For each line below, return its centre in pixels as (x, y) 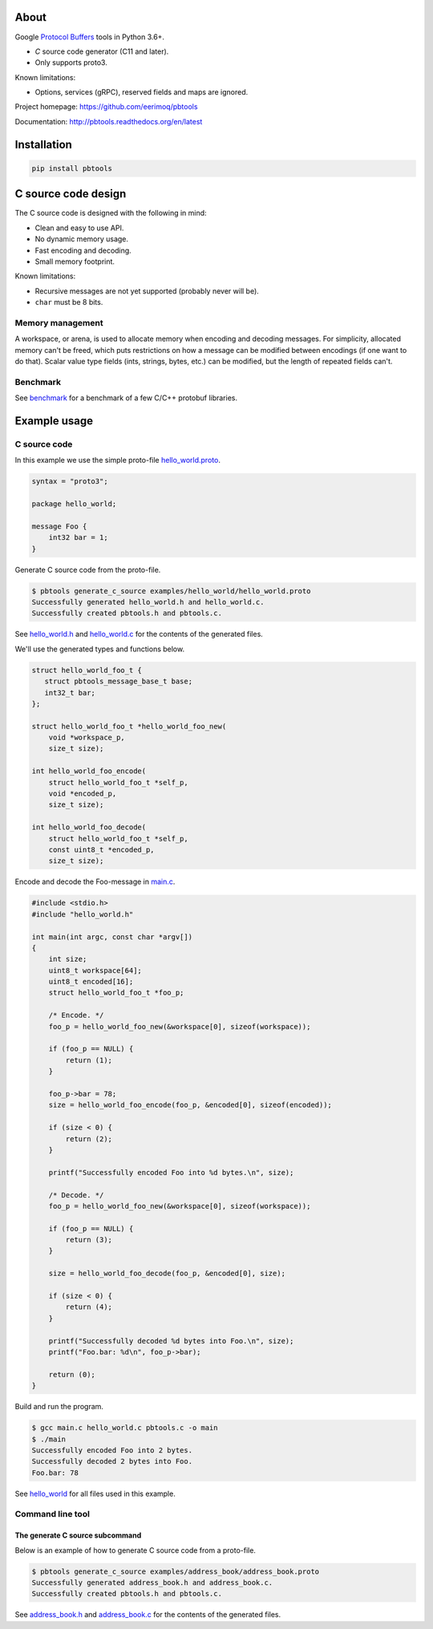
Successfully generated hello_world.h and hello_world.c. (148, 602)
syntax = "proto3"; (70, 482)
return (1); (89, 1060)
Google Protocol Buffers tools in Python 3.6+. (89, 37)
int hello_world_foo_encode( (89, 771)
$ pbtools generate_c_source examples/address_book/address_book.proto (176, 1571)
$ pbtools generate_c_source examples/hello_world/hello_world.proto (171, 591)
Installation (43, 144)
